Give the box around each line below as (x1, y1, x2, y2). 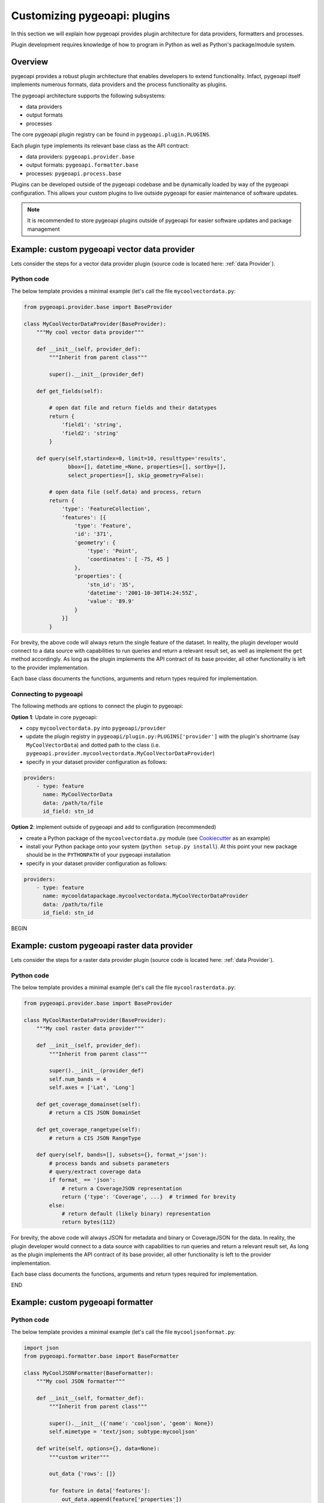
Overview (11, 57, 49, 67)
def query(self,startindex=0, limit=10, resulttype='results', (36, 455, 227, 462)
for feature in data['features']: (49, 1487, 151, 1494)
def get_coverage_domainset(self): (36, 1101, 141, 1107)
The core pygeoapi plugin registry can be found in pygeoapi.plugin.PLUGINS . (11, 131, 211, 138)
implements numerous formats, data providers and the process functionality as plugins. (11, 81, 227, 88)
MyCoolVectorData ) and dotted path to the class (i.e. (26, 741, 160, 748)
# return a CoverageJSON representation (61, 1185, 182, 1192)
